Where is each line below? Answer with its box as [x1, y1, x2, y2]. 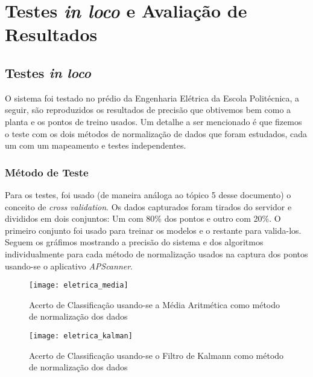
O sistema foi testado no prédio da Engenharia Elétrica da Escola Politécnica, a [5, 91, 300, 104]
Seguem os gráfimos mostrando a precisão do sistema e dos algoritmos [5, 236, 264, 248]
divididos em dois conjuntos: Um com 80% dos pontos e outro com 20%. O [5, 212, 281, 225]
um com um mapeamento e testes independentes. [5, 139, 186, 152]
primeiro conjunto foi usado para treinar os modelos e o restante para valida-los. [5, 224, 302, 236]
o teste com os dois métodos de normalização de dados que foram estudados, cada [5, 127, 308, 140]
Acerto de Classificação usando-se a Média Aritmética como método [29, 298, 280, 311]
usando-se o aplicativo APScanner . [5, 259, 133, 272]
